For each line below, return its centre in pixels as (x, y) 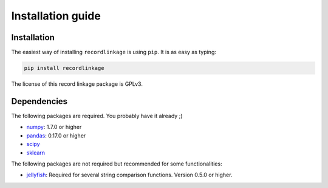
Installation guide (56, 16)
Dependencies (39, 101)
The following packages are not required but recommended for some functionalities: (117, 164)
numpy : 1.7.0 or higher (54, 127)
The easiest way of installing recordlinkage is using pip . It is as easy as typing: (114, 52)
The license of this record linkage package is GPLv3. (77, 84)
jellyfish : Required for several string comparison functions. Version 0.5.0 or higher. (129, 175)
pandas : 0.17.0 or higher (56, 135)
